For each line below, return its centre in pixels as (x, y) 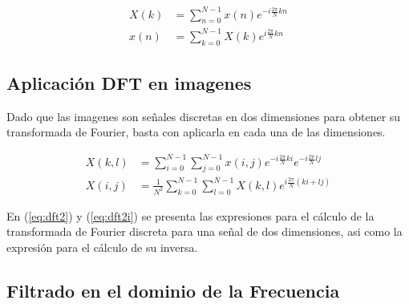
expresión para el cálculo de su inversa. (102, 247)
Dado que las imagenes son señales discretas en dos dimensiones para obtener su (204, 116)
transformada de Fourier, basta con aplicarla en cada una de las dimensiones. (196, 132)
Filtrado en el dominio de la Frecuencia (173, 290)
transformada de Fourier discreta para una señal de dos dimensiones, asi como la (204, 231)
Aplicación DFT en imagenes (129, 83)
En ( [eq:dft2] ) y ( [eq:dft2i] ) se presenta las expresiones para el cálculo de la (190, 215)
